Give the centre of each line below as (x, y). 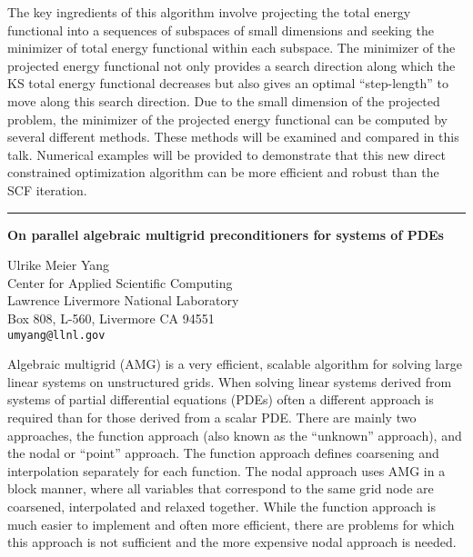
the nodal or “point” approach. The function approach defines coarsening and (223, 453)
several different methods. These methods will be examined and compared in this (233, 137)
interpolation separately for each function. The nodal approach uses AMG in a (226, 470)
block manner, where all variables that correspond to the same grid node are (221, 488)
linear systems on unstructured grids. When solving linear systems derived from (230, 381)
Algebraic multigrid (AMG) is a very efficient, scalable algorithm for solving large (235, 364)
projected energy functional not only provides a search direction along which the (231, 65)
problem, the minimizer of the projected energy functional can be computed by (227, 119)
